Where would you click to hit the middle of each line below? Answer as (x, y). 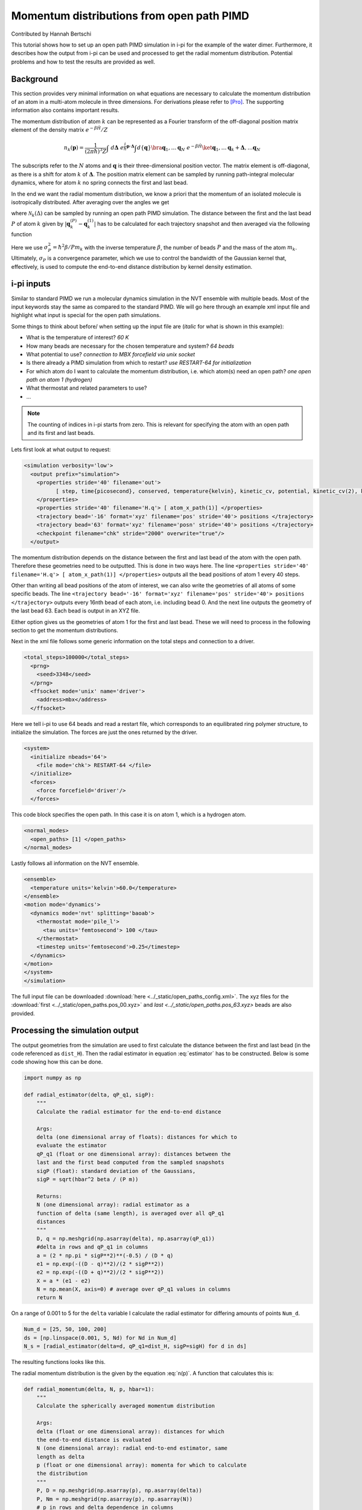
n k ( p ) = (74, 149)
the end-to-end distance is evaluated (94, 1440)
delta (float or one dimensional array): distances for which (130, 1431)
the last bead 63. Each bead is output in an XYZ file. (76, 611)
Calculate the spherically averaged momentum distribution (126, 1406)
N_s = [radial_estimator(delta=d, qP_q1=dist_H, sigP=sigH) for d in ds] (135, 1346)
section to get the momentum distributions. (65, 631)
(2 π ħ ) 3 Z (96, 151)
